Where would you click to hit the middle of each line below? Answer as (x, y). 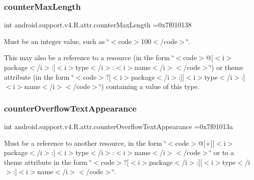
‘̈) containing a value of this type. (149, 86)
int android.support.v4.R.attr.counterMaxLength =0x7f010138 (98, 25)
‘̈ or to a (222, 152)
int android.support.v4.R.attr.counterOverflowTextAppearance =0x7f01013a (119, 126)
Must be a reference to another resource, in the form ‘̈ (85, 143)
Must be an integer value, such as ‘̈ (56, 41)
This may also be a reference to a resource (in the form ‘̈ (89, 57)
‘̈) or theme (226, 67)
